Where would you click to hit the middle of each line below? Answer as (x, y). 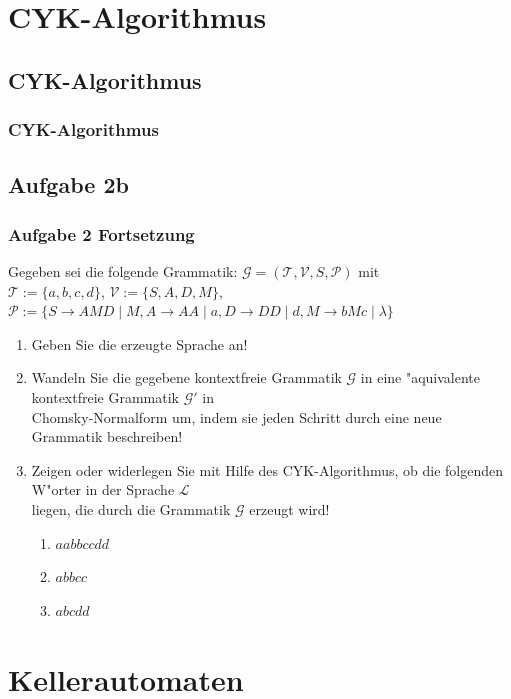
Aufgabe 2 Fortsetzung (101, 233)
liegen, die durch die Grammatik (131, 508)
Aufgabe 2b (68, 184)
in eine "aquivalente (420, 377)
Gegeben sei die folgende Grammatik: (123, 271)
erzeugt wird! (289, 508)
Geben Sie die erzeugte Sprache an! (139, 343)
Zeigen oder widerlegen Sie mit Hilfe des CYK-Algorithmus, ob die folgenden (267, 469)
